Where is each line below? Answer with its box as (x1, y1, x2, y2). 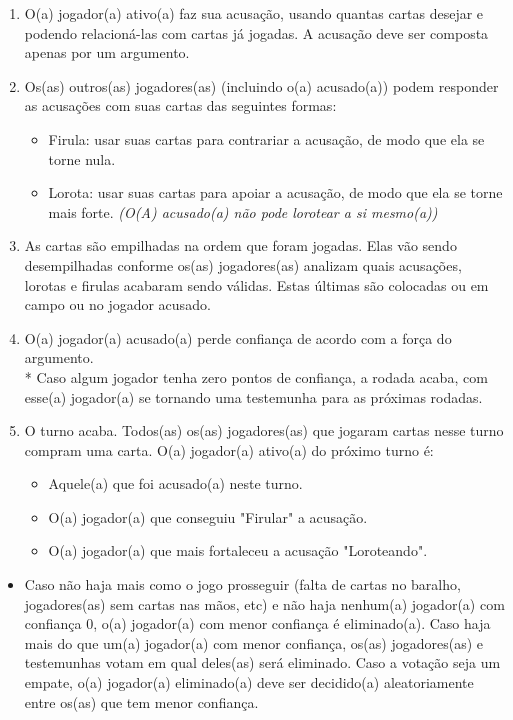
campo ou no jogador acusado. (24, 294, 211, 315)
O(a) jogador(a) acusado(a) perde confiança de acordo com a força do (24, 327, 452, 348)
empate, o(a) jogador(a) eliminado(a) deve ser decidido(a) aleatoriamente (24, 672, 474, 693)
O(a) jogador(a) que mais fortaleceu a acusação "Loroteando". (48, 540, 428, 561)
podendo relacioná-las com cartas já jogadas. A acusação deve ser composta (24, 22, 489, 43)
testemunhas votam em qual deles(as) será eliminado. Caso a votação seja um (24, 652, 501, 673)
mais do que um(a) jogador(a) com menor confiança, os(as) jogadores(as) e (24, 632, 483, 653)
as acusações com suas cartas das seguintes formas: (24, 95, 337, 116)
